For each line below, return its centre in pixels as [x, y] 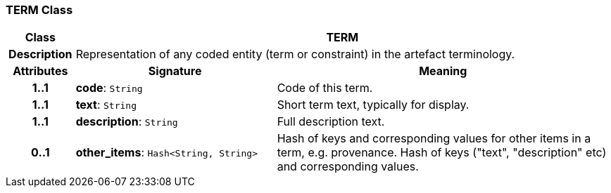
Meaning [443, 71]
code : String [109, 88]
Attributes [40, 71]
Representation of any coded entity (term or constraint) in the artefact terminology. [295, 54]
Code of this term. [325, 88]
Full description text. [331, 122]
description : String [127, 122]
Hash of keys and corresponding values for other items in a [434, 139]
